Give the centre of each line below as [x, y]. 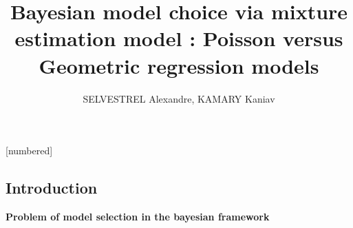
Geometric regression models [179, 65]
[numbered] [29, 151]
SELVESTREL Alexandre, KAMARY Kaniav [179, 98]
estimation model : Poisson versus [179, 38]
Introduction [52, 188]
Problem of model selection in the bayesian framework [138, 216]
